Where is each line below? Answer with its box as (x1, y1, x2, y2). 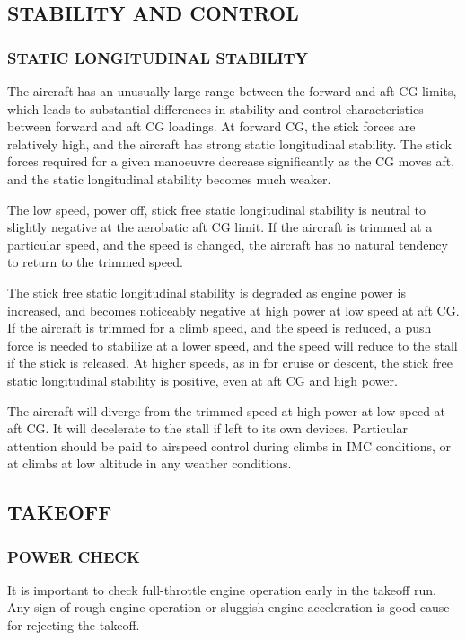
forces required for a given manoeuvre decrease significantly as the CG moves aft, (7, 152, 455, 171)
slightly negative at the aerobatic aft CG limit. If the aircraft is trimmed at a (7, 218, 433, 236)
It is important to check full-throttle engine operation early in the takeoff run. (7, 580, 436, 599)
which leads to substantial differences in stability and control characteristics (7, 99, 424, 118)
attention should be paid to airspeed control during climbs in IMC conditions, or (7, 436, 452, 455)
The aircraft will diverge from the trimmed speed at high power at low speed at (7, 401, 446, 420)
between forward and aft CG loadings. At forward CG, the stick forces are (7, 117, 416, 136)
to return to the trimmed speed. (7, 253, 183, 271)
